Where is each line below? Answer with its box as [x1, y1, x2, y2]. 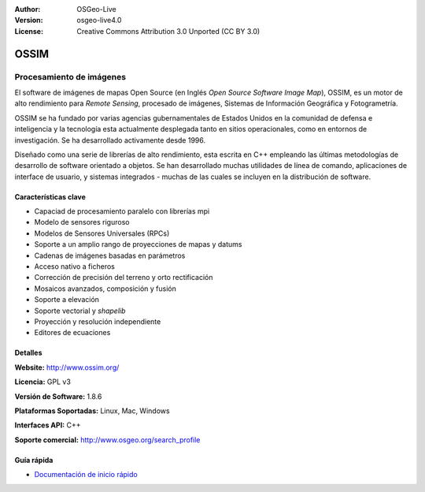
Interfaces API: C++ [14, 420, 81, 430]
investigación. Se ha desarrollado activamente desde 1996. [14, 135, 206, 145]
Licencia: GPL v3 [14, 377, 71, 386]
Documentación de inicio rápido [34, 470, 138, 479]
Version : [14, 16, 43, 25]
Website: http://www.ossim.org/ [14, 363, 120, 372]
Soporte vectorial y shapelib [34, 306, 126, 315]
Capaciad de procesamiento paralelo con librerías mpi [34, 207, 210, 216]
